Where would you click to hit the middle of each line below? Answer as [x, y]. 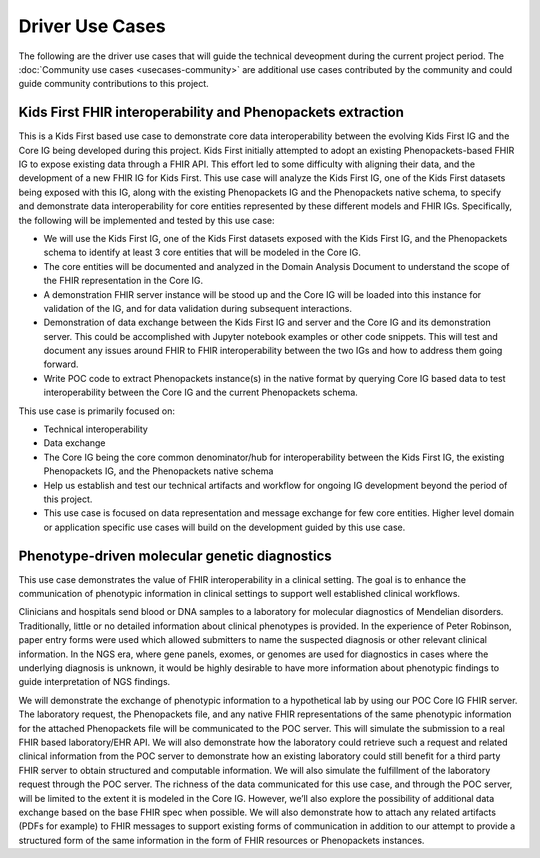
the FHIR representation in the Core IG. [123, 281]
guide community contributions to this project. [113, 84]
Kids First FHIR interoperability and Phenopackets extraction [211, 112]
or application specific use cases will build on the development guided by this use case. [224, 527]
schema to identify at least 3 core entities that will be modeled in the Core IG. [202, 252]
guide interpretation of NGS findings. [94, 682]
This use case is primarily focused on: [96, 411]
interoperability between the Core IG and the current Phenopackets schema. [201, 392]
